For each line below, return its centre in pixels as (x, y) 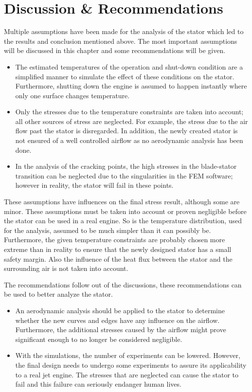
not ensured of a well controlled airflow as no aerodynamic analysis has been (129, 140)
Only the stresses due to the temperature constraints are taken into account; (129, 112)
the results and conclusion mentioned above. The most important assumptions (121, 41)
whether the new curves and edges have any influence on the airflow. (117, 320)
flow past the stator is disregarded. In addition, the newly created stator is (126, 131)
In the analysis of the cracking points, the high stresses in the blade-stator (126, 166)
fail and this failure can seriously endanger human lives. (98, 384)
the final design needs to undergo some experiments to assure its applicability (131, 365)
